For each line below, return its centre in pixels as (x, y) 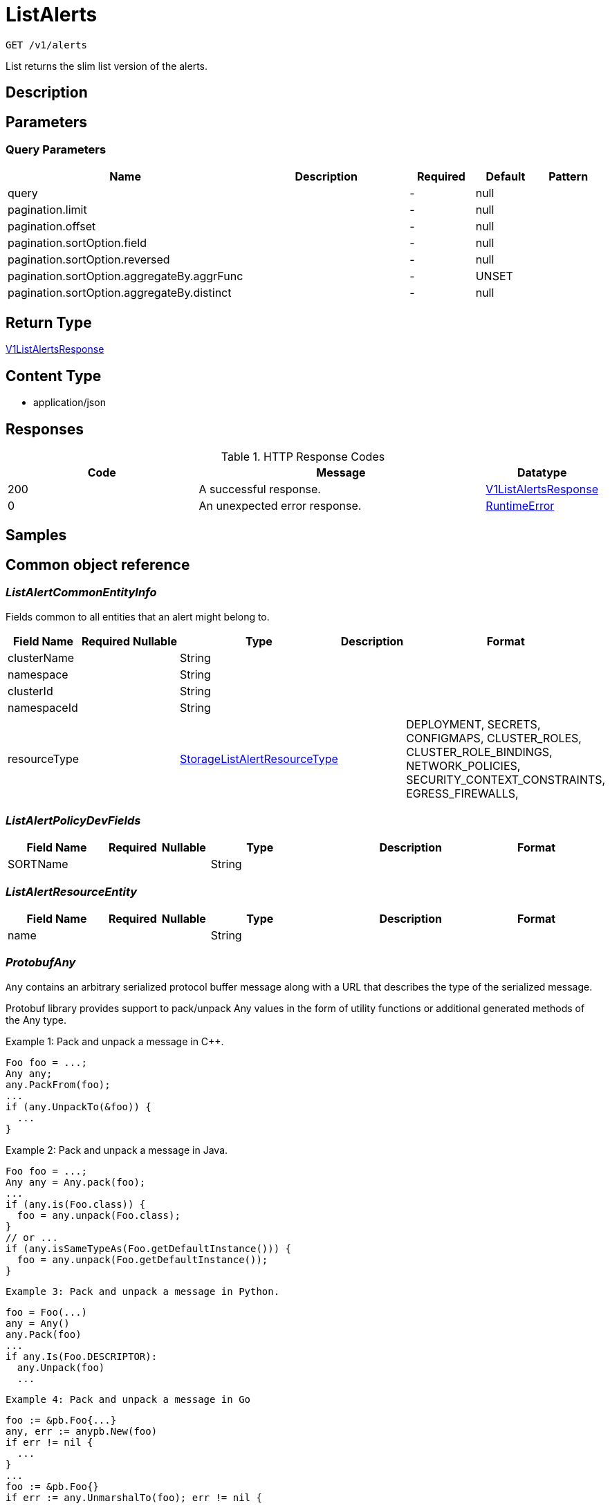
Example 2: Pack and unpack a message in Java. (117, 1150)
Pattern (569, 177)
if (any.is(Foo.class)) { (76, 1204)
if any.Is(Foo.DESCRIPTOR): (82, 1356)
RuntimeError (520, 505)
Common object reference (98, 564)
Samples (36, 535)
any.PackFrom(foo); (58, 1084)
